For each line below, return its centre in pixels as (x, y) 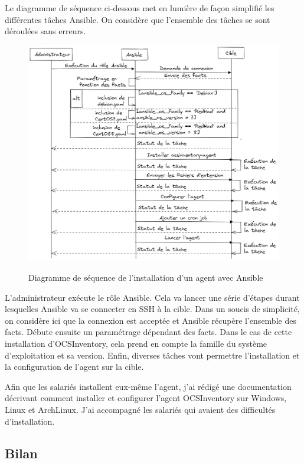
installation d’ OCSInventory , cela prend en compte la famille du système (136, 343)
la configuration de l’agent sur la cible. (74, 367)
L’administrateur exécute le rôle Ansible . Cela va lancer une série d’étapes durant (152, 297)
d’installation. (30, 421)
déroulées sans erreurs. (45, 31)
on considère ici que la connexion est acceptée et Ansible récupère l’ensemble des (151, 320)
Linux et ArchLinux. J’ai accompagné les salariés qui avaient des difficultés (140, 409)
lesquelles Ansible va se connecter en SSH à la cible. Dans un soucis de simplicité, (152, 309)
